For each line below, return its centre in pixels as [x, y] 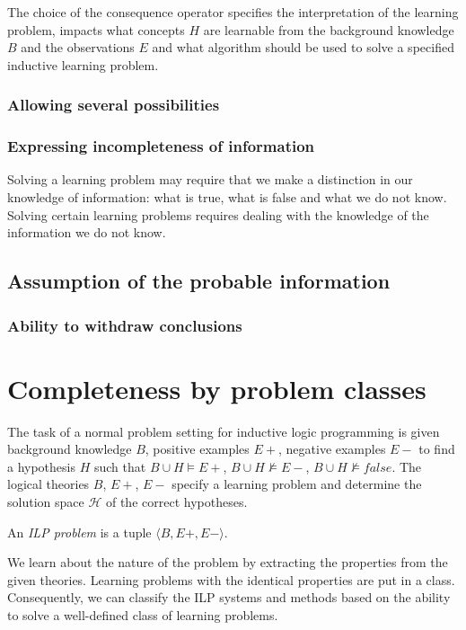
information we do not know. [87, 232]
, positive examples [197, 449]
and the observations [78, 47]
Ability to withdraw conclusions [125, 325]
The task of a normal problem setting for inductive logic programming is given [224, 431]
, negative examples [332, 449]
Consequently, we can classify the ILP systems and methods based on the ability [229, 597]
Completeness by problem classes [217, 388]
